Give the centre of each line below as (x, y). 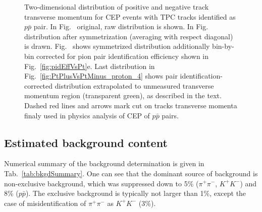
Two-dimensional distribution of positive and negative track (117, 7)
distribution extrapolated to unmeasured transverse (134, 85)
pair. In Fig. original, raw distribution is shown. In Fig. (121, 26)
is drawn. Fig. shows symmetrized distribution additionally (117, 46)
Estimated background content (86, 142)
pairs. (170, 115)
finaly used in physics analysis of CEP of (87, 115)
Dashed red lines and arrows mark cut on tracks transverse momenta (131, 105)
